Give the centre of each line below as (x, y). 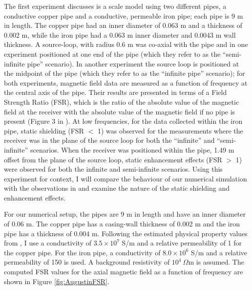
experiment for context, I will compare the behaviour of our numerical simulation (126, 178)
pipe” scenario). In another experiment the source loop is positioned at (133, 63)
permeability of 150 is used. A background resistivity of (87, 262)
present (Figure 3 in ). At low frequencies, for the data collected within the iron (123, 121)
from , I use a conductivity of (48, 243)
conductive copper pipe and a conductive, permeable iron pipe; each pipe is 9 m (124, 15)
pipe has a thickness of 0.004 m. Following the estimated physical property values (126, 233)
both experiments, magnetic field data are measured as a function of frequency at (126, 82)
